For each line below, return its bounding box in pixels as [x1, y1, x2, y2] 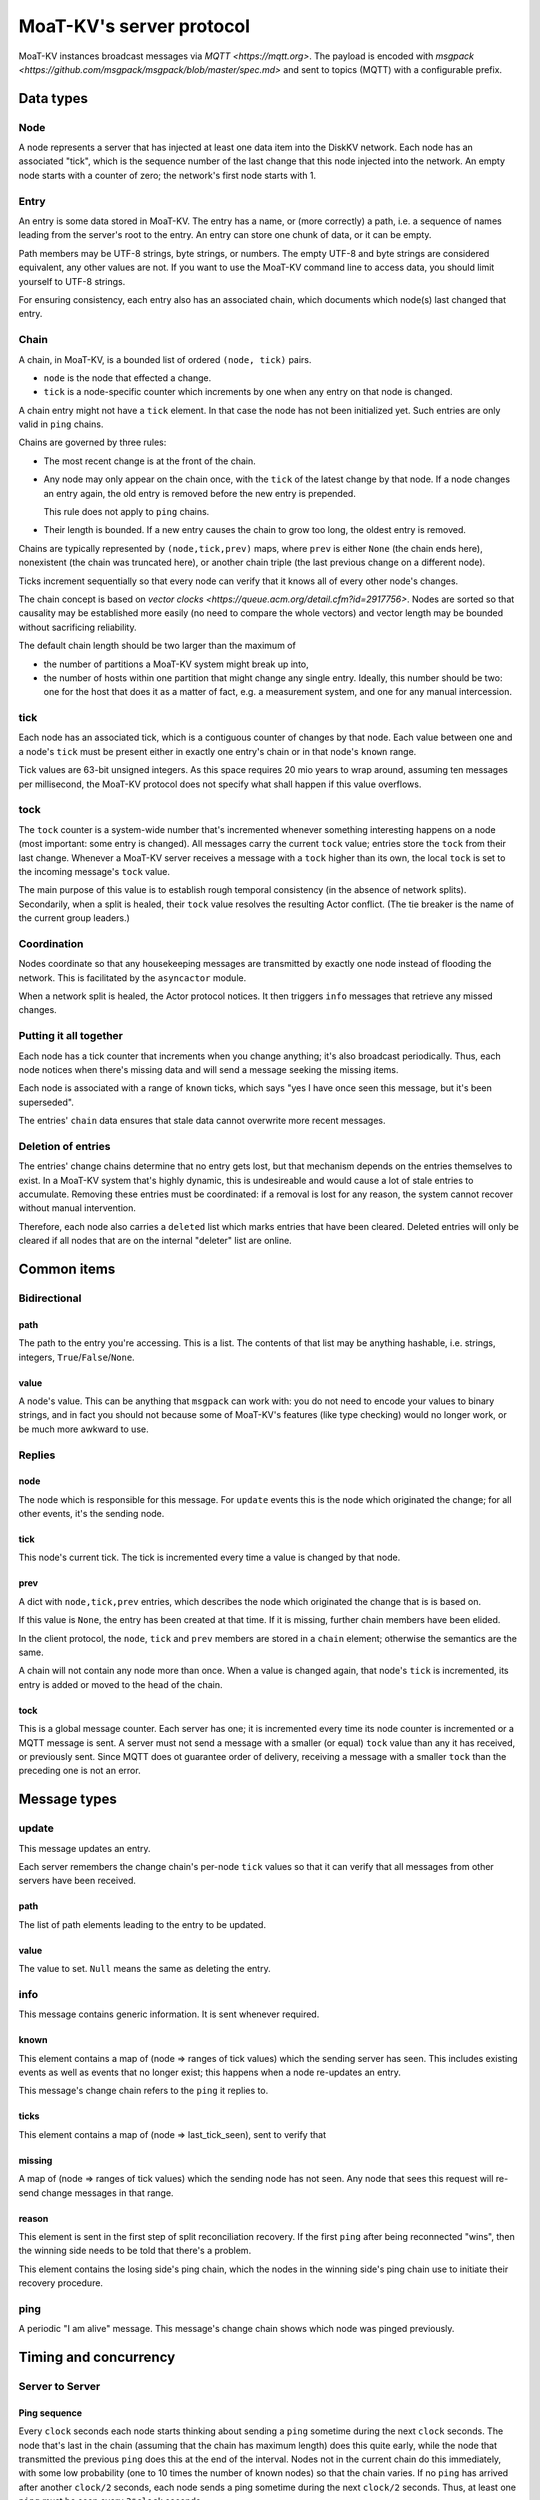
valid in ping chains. [18, 418, 104, 430]
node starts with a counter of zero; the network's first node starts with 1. [18, 169, 317, 181]
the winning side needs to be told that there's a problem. [18, 2245, 252, 2257]
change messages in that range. [41, 2186, 174, 2199]
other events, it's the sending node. [18, 1508, 165, 1520]
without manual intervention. [18, 1202, 137, 1214]
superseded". [18, 1096, 74, 1108]
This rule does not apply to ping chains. [43, 506, 210, 518]
